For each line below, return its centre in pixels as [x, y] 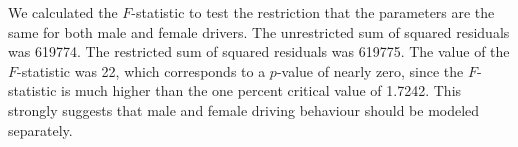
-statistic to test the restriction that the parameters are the [313, 12]
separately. [40, 129]
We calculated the [63, 12]
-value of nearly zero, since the [370, 70]
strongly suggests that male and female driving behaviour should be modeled [244, 109]
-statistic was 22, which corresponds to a [141, 70]
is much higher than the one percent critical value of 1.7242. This [261, 90]
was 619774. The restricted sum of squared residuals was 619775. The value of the [259, 51]
